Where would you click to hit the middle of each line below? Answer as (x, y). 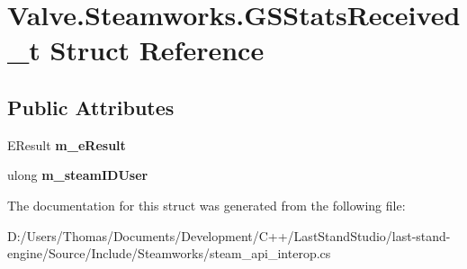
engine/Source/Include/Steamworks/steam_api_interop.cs (169, 253)
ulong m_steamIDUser (78, 175)
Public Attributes (91, 107)
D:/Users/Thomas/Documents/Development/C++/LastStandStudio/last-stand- (229, 235)
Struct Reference (157, 50)
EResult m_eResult (67, 144)
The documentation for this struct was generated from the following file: (207, 205)
